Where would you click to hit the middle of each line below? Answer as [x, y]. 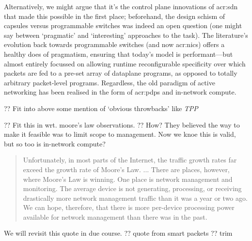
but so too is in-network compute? [55, 143]
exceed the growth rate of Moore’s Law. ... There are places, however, [126, 169]
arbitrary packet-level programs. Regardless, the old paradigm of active [110, 82]
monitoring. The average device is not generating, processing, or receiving [132, 188]
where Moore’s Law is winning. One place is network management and [128, 179]
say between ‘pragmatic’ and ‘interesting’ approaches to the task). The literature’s [126, 35]
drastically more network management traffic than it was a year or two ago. [135, 198]
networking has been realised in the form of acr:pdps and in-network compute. [120, 92]
